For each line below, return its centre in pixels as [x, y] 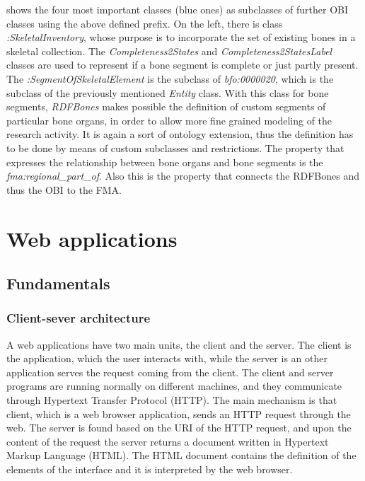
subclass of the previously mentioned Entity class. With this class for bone [168, 92]
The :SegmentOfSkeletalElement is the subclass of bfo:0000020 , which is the [170, 78]
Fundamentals [58, 283]
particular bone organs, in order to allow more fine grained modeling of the [169, 120]
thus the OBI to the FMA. [64, 189]
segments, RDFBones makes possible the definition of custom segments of [166, 106]
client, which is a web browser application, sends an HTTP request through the [179, 413]
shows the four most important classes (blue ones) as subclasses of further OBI [178, 9]
